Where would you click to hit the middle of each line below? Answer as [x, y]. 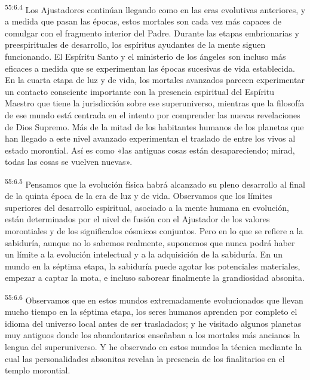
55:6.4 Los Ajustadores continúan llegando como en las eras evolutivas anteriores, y [155, 9]
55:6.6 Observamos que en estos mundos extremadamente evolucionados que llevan [154, 299]
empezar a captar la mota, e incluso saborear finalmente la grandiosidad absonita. [155, 278]
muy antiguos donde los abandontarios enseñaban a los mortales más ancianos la [152, 335]
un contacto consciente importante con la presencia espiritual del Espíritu [139, 91]
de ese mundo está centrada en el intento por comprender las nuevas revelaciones [153, 115]
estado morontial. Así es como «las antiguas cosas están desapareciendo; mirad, [150, 150]
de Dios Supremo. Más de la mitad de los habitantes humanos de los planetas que [154, 126]
